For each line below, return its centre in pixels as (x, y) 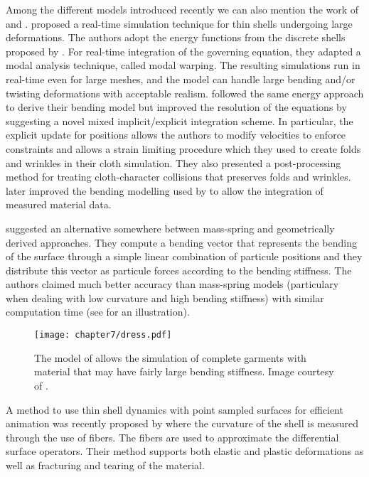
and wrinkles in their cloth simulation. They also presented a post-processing (173, 162)
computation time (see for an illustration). (98, 312)
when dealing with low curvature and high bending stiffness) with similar (165, 298)
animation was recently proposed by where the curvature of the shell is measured (182, 423)
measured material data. (59, 204)
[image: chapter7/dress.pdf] (103, 335)
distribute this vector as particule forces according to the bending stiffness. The (179, 270)
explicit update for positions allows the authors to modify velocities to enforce (176, 135)
